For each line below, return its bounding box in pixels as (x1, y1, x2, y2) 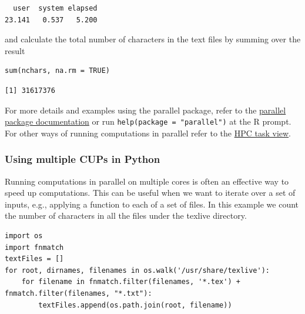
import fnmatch (5, 243, 64, 252)
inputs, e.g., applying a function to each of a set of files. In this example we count (5, 198, 299, 210)
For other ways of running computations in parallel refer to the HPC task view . (5, 126, 291, 139)
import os (5, 232, 43, 240)
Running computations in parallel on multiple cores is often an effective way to (5, 175, 289, 187)
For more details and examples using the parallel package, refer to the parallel (5, 103, 286, 116)
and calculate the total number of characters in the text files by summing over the (5, 33, 301, 45)
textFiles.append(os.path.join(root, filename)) (38, 300, 232, 309)
